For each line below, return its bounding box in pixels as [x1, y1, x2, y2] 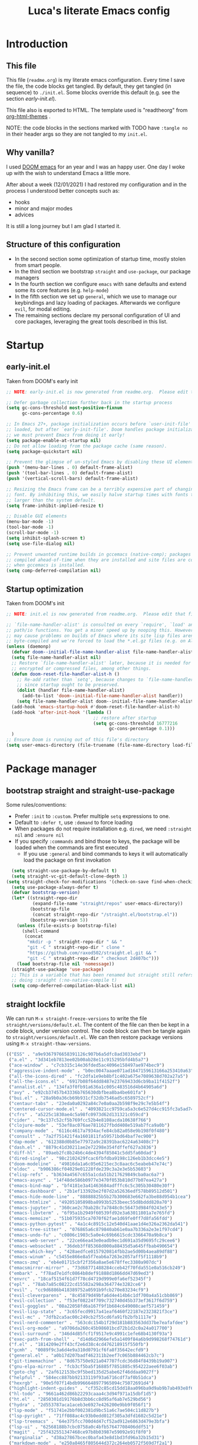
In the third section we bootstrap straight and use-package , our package [14, 268, 191, 275]
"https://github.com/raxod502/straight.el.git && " [27, 950, 157, 956]
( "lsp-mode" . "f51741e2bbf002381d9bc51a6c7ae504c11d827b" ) [8, 1407, 160, 1413]
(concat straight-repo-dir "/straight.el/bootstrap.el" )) [32, 912, 178, 918]
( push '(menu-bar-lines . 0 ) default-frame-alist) [6, 464, 133, 471]
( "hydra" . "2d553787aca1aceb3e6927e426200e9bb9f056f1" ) [8, 1402, 151, 1408]
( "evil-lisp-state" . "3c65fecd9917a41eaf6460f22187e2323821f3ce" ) [8, 1309, 178, 1315]
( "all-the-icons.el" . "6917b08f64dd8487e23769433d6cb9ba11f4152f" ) [8, 1078, 181, 1085]
